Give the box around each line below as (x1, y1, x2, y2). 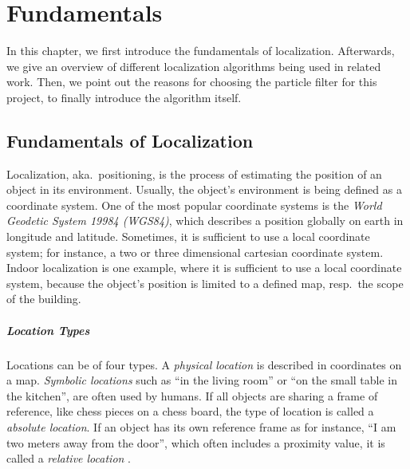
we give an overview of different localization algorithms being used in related (6, 57, 381, 74)
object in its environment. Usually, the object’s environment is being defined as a (6, 181, 402, 198)
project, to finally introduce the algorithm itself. (6, 89, 242, 105)
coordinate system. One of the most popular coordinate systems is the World (6, 196, 382, 213)
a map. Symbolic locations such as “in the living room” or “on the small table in (6, 372, 398, 388)
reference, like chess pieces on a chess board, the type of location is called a (6, 403, 374, 420)
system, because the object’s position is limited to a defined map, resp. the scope (6, 274, 404, 291)
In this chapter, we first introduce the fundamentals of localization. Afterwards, (6, 42, 395, 59)
